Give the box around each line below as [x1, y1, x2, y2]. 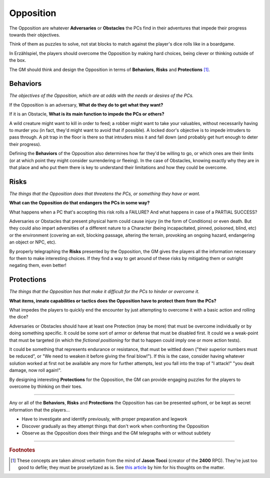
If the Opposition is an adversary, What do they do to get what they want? [9, 101, 163, 107]
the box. [9, 57, 26, 63]
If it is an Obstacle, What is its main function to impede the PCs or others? [9, 111, 164, 117]
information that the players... [9, 406, 70, 412]
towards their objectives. [9, 31, 60, 37]
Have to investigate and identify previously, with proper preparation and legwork [21, 416, 187, 422]
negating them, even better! [9, 262, 66, 268]
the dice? [9, 314, 28, 320]
